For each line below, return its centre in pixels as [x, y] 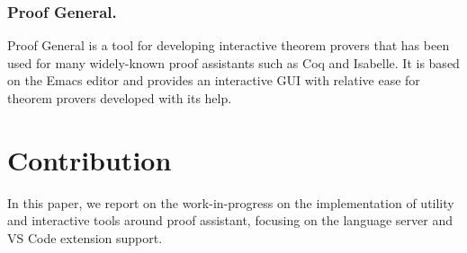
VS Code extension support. [85, 237]
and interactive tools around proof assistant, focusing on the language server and [230, 220]
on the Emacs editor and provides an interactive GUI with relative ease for [214, 80]
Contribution [90, 159]
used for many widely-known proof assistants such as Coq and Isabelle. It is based [233, 62]
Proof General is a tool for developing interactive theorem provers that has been [229, 45]
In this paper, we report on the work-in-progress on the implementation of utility [231, 202]
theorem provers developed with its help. [120, 98]
